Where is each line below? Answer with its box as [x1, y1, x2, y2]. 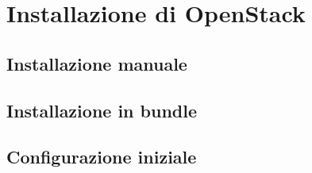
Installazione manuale [6, 51, 187, 75]
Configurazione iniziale [6, 144, 197, 169]
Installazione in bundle [6, 98, 198, 122]
